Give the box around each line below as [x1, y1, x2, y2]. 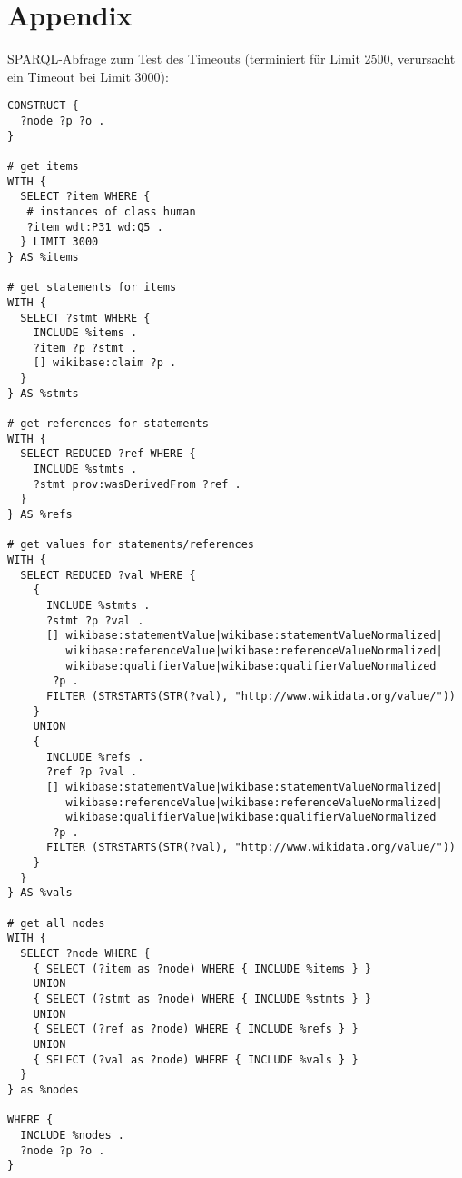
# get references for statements [7, 417, 209, 431]
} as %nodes [7, 1083, 79, 1096]
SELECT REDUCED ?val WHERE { [20, 568, 196, 582]
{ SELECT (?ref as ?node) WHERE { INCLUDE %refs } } [33, 1023, 359, 1036]
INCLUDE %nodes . [20, 1128, 124, 1142]
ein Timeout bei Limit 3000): [7, 66, 169, 85]
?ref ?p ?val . [45, 765, 138, 779]
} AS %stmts [7, 386, 79, 400]
